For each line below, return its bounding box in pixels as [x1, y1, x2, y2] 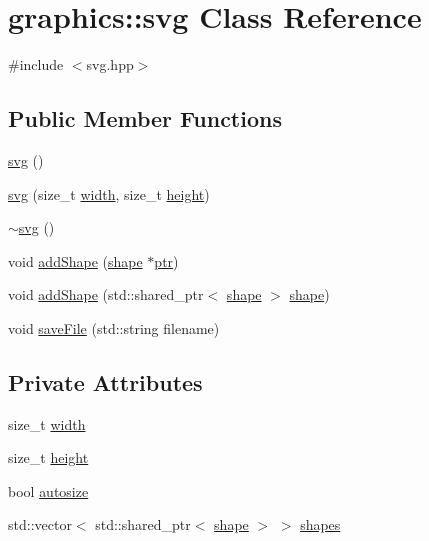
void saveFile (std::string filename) [8, 317, 220, 338]
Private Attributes [8, 366, 203, 397]
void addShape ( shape [8, 250, 143, 271]
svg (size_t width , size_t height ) [8, 183, 210, 204]
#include [8, 54, 64, 75]
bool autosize [8, 480, 89, 501]
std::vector [8, 514, 72, 535]
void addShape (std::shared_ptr [8, 284, 204, 305]
